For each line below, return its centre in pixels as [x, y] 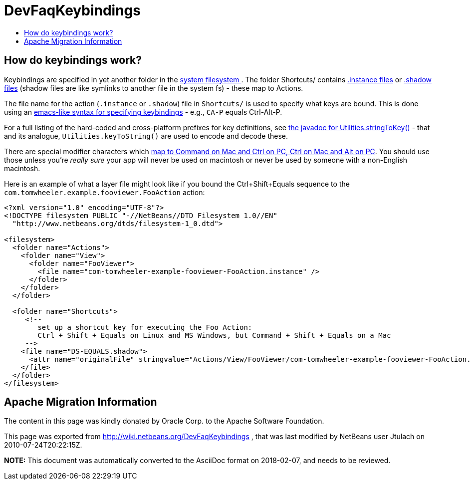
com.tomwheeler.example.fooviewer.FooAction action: [105, 192]
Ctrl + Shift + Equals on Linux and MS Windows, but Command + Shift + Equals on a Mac [214, 335]
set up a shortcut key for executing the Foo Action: [145, 327]
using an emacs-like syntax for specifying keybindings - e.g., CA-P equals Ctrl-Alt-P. [143, 112]
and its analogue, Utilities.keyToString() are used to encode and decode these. [146, 136]
